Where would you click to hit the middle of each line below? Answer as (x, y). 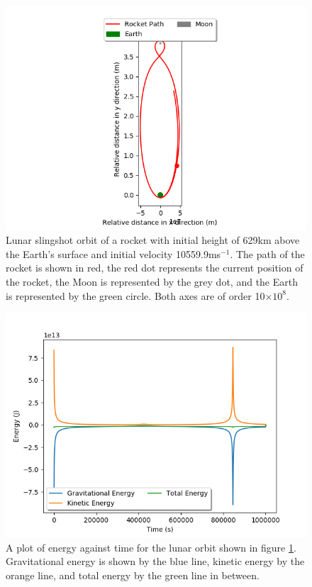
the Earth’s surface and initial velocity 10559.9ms (113, 253)
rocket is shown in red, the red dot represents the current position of (155, 268)
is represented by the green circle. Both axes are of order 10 (135, 295)
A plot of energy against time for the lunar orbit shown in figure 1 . (151, 547)
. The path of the (267, 253)
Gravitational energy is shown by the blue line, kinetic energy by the (155, 561)
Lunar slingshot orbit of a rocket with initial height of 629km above (153, 240)
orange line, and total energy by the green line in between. (133, 575)
